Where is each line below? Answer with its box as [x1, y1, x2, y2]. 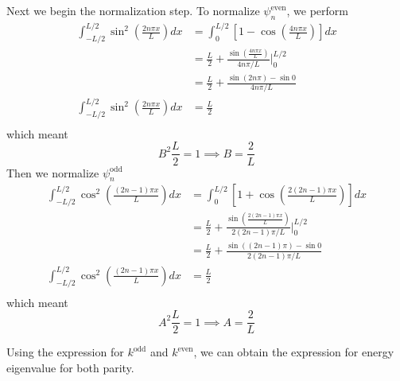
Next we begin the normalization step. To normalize [6, 2, 260, 18]
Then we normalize [6, 164, 99, 181]
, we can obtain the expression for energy [193, 344, 394, 360]
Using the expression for [6, 344, 124, 360]
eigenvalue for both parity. [6, 359, 134, 375]
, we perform [286, 2, 349, 18]
